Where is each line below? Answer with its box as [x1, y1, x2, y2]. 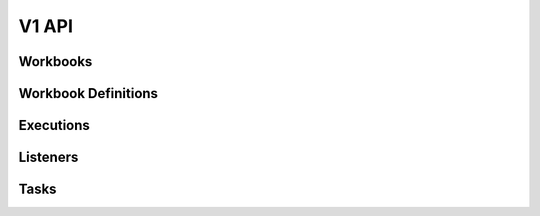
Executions [18, 117, 90, 134]
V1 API [18, 15, 74, 37]
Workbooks [18, 53, 93, 70]
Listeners [18, 149, 79, 166]
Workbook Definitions [18, 85, 159, 102]
